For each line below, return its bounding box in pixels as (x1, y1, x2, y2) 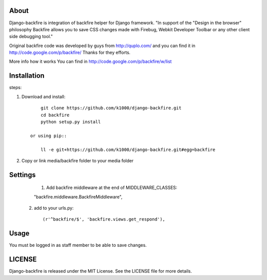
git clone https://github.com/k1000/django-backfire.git (40, 105, 181, 111)
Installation (9, 72, 44, 80)
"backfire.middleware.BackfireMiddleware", (34, 193, 123, 200)
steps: (9, 85, 22, 91)
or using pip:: (30, 133, 67, 139)
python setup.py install (40, 119, 101, 125)
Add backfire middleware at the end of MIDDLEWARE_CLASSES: (46, 185, 178, 190)
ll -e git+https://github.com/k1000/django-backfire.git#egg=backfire (40, 146, 216, 152)
